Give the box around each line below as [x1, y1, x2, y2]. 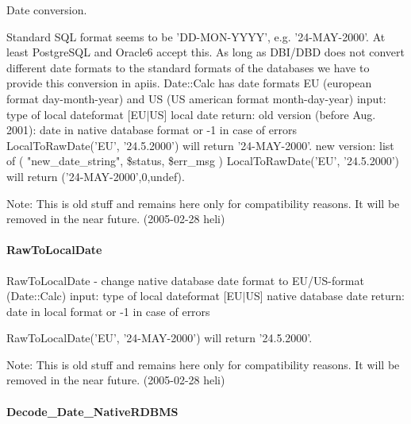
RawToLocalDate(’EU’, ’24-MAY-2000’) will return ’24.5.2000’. [6, 330, 313, 346]
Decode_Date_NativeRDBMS [6, 403, 179, 419]
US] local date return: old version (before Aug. [149, 106, 376, 122]
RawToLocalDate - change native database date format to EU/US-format [6, 272, 364, 288]
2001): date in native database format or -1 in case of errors [6, 121, 297, 138]
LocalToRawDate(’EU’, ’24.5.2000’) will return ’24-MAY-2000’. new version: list [6, 137, 394, 153]
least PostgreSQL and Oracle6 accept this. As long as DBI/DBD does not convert [6, 44, 405, 60]
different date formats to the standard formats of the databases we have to [6, 59, 370, 75]
